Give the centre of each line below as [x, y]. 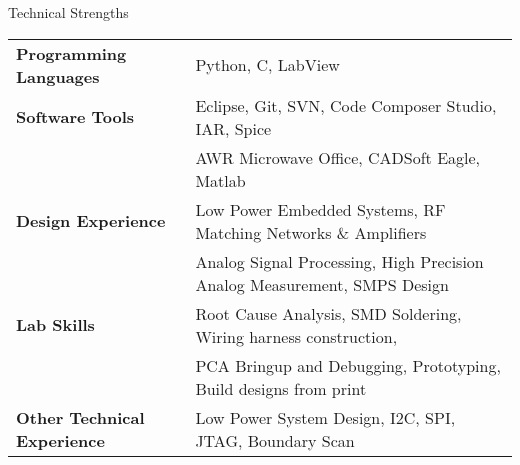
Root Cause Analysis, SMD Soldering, [328, 313]
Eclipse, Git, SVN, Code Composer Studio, [346, 105]
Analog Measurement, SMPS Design [322, 284]
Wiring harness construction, [296, 336]
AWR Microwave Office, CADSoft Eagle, [338, 157]
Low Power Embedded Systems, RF [320, 209]
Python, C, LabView [267, 65]
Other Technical [80, 417]
